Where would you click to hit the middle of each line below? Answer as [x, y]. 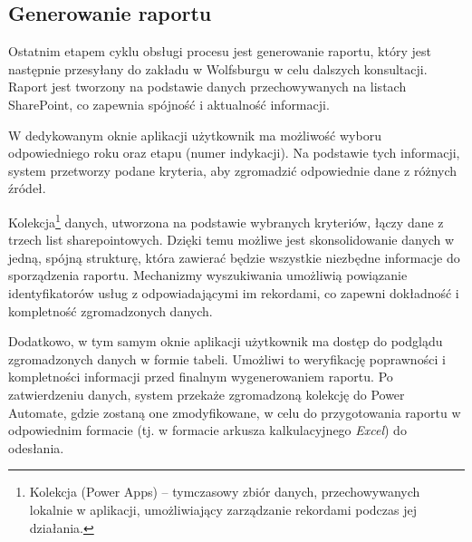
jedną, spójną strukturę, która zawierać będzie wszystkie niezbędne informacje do [234, 257]
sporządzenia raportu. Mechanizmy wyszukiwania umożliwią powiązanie [208, 275]
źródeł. [27, 188]
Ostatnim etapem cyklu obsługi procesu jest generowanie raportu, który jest [220, 51]
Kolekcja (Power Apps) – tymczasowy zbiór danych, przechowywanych [225, 492]
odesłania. [36, 447]
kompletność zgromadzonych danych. [111, 310]
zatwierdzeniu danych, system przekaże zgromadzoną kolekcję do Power [207, 394]
